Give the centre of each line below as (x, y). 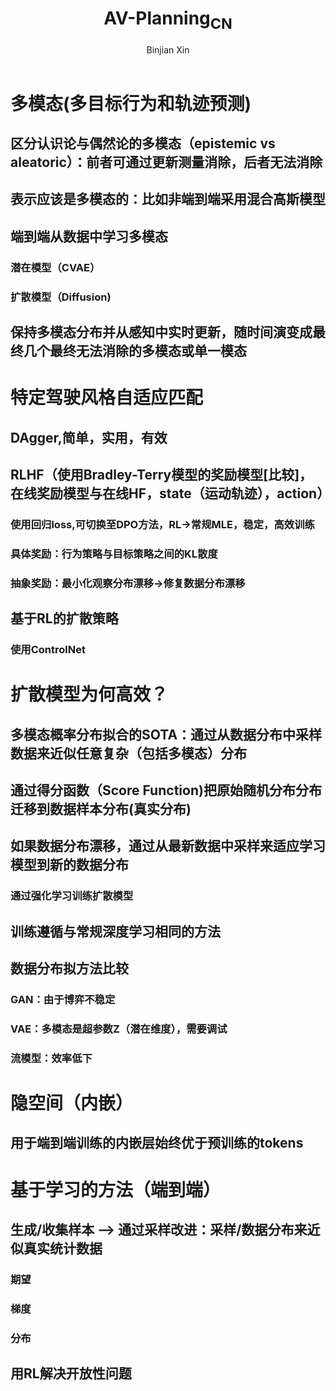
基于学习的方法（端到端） (116, 1189)
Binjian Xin (168, 49)
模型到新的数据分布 (69, 865)
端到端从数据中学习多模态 (89, 236)
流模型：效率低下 (51, 1058)
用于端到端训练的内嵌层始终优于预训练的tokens (157, 1143)
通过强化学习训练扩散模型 (72, 896)
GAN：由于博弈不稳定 (63, 999)
